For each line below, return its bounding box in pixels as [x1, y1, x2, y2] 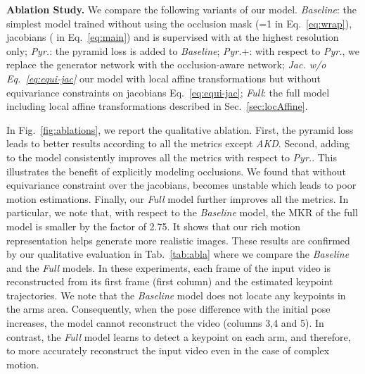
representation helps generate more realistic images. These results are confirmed [6, 232, 350, 247]
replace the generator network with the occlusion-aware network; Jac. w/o [6, 57, 326, 72]
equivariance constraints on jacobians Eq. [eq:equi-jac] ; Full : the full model [6, 85, 330, 99]
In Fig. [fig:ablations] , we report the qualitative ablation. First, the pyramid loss [6, 122, 354, 137]
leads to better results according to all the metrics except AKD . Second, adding [6, 136, 350, 151]
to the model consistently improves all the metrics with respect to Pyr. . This [6, 149, 337, 164]
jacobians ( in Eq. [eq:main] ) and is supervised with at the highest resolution [6, 30, 339, 44]
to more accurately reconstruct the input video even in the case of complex [6, 343, 330, 358]
